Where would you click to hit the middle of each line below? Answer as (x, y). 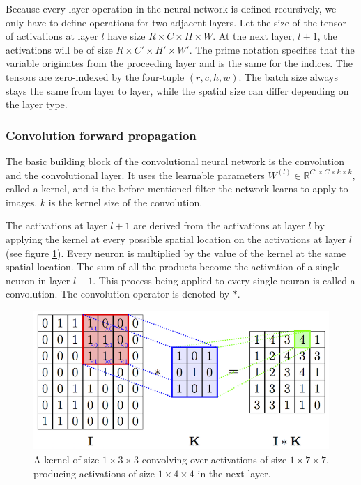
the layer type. (37, 104)
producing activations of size (94, 473)
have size (126, 36)
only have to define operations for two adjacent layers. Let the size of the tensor (176, 22)
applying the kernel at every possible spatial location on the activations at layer (176, 239)
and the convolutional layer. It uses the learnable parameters (135, 175)
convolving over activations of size (214, 460)
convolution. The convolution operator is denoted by (118, 294)
